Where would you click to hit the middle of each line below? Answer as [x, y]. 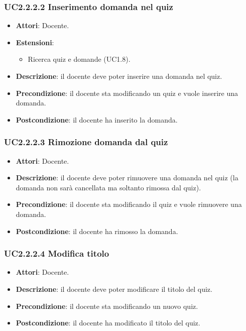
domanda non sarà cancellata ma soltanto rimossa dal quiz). [108, 187]
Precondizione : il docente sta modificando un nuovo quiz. [107, 306]
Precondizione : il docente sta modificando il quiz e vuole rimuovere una [129, 204]
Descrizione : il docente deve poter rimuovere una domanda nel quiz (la [127, 178]
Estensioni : [35, 42]
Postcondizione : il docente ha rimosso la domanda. [97, 231]
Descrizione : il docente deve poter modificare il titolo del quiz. [114, 289]
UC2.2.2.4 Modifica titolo [57, 253]
